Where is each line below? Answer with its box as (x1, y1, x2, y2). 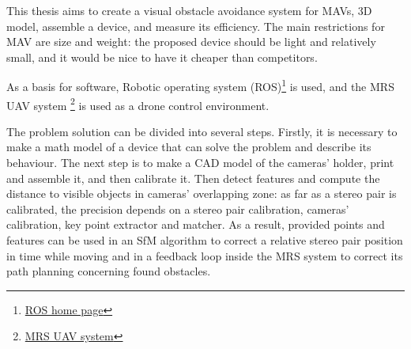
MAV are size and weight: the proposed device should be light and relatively (6, 33, 376, 50)
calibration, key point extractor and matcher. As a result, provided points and (6, 216, 385, 233)
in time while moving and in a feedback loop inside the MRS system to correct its (6, 247, 403, 264)
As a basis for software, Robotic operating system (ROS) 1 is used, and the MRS (6, 76, 394, 95)
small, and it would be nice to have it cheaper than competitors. (6, 48, 318, 65)
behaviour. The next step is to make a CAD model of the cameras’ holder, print (6, 154, 394, 171)
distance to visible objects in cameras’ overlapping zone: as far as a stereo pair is (6, 185, 397, 202)
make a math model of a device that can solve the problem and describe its (6, 138, 371, 155)
